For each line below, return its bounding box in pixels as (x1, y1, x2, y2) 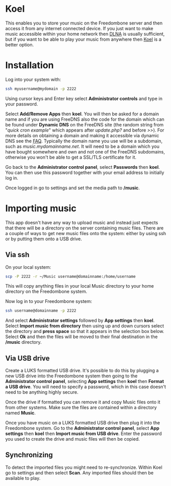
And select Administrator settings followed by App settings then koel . (5, 317, 155, 324)
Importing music (5, 202, 77, 214)
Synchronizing (5, 451, 53, 459)
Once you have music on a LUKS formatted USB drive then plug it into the (5, 420, 160, 426)
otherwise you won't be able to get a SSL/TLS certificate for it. (5, 154, 137, 160)
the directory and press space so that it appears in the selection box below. (5, 328, 164, 335)
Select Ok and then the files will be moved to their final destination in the (5, 334, 158, 340)
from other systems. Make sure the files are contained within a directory (5, 404, 157, 411)
